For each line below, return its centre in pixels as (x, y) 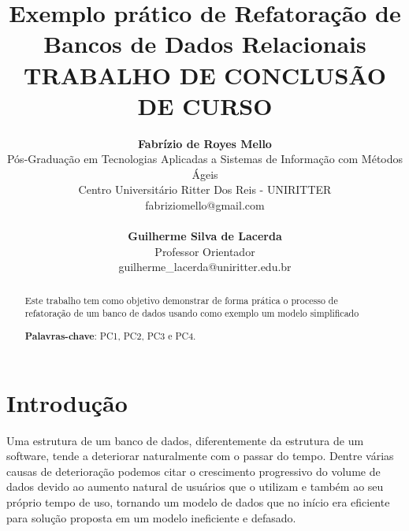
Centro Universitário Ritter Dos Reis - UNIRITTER (205, 189)
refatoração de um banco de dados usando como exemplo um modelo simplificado (192, 313)
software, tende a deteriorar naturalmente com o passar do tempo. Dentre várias (200, 456)
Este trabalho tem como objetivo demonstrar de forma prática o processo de (181, 300)
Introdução (67, 402)
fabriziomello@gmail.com (205, 205)
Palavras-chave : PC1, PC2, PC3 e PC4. (110, 336)
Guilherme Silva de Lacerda (205, 236)
